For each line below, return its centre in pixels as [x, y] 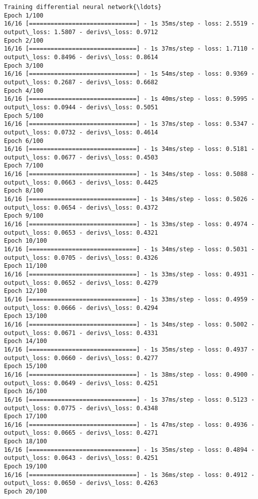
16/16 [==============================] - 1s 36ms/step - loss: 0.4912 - [129, 475]
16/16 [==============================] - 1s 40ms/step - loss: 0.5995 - [129, 99]
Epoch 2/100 [24, 40]
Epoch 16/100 [25, 391]
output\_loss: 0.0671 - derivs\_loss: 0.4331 [81, 333]
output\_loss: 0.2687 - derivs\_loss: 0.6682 [81, 82]
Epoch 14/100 [25, 341]
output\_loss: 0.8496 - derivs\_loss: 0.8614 [81, 57]
